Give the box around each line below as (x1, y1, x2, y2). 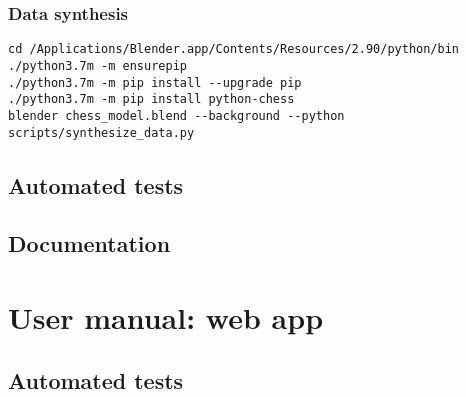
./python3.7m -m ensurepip (8, 58, 187, 73)
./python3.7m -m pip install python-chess (8, 92, 295, 107)
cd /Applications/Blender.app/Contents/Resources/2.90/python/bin (8, 42, 460, 57)
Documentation (8, 228, 171, 259)
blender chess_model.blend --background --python (8, 108, 345, 123)
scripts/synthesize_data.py (8, 125, 195, 140)
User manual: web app (8, 296, 324, 337)
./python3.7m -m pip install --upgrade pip (8, 75, 302, 90)
